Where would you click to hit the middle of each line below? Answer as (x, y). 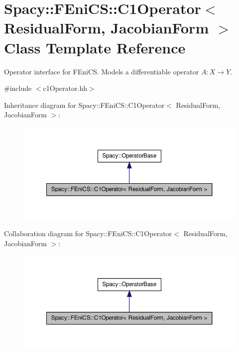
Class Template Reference (95, 47)
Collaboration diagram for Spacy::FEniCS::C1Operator (88, 233)
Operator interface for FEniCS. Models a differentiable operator (102, 71)
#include (18, 88)
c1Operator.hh (65, 88)
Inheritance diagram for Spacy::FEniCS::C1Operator (84, 105)
